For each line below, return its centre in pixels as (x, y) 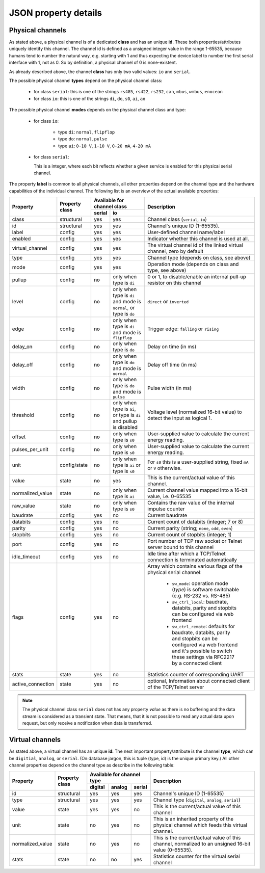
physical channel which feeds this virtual (200, 825)
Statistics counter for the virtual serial (197, 856)
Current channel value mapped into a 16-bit (198, 490)
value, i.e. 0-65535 (169, 497)
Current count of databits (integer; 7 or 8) (195, 522)
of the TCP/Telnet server (176, 687)
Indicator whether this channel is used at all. (199, 239)
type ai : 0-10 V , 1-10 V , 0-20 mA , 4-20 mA (105, 146)
